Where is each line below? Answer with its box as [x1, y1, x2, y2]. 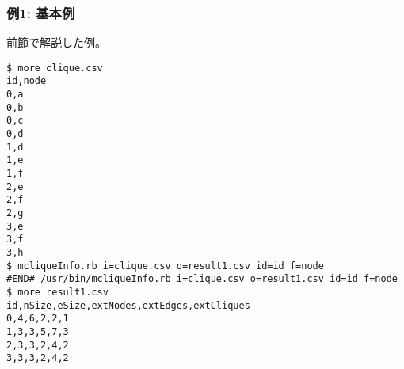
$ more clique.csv [6, 62, 103, 74]
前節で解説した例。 [6, 34, 106, 51]
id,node [6, 75, 47, 87]
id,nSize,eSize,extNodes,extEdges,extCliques [6, 299, 250, 311]
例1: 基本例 [6, 2, 75, 22]
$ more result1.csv [6, 286, 109, 298]
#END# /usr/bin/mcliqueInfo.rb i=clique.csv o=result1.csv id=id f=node [6, 273, 398, 285]
